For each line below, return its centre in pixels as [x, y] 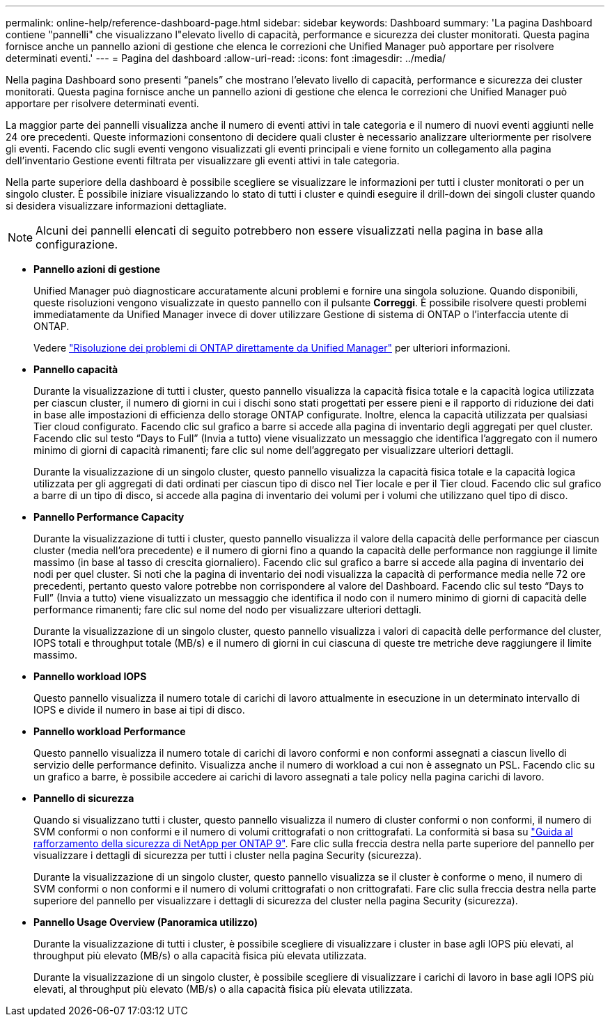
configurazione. [77, 244]
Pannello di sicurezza [84, 798]
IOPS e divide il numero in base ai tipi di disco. [139, 710]
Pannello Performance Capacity [109, 517]
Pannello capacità [76, 369]
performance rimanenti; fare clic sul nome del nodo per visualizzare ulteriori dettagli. [228, 610]
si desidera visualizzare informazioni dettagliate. [116, 206]
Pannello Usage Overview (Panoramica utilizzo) [146, 922]
